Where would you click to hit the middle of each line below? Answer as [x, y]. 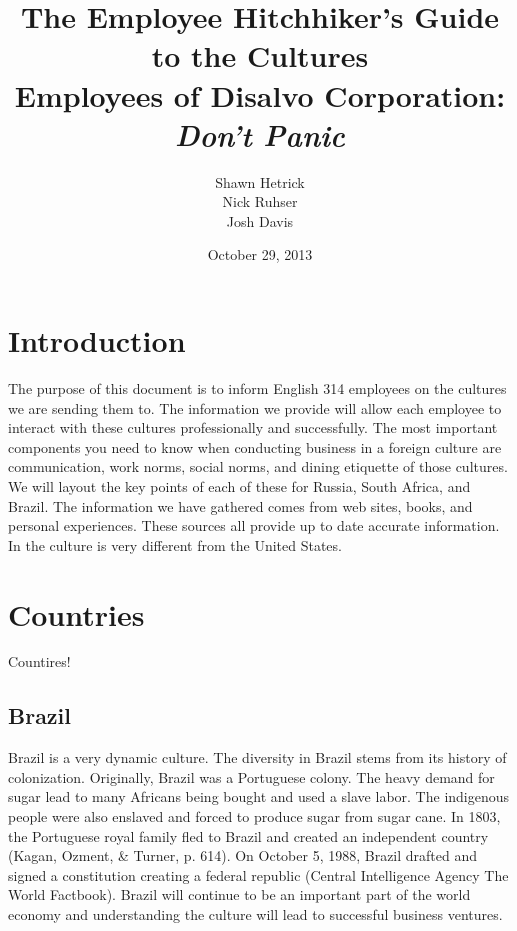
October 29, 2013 [260, 254]
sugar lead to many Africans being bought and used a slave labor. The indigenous [259, 796]
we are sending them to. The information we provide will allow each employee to [255, 407]
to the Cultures [260, 55]
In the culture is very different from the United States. [175, 544]
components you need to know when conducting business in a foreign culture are [255, 446]
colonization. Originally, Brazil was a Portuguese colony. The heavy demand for [251, 776]
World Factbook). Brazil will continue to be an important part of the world [239, 894]
